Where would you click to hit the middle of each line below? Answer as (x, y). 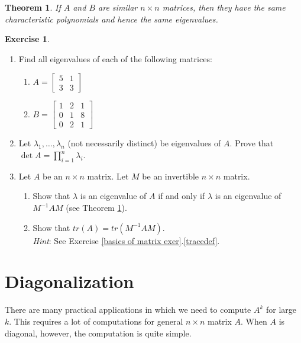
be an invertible (171, 176)
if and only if (182, 196)
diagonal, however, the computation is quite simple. (98, 333)
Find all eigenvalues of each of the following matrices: (115, 58)
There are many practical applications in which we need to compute (128, 310)
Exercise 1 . (27, 39)
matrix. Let (108, 176)
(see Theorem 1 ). (96, 208)
